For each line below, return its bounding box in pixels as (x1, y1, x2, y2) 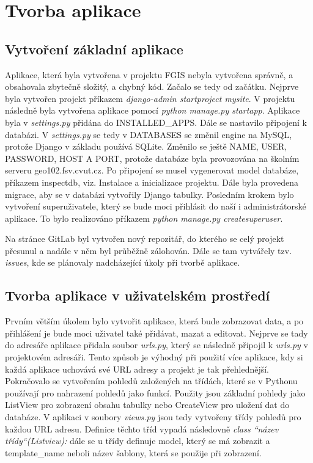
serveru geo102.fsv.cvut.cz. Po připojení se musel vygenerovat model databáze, (5, 164, 299, 177)
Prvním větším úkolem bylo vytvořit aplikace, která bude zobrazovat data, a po (5, 315, 304, 327)
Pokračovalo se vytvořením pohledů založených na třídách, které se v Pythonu (5, 374, 298, 387)
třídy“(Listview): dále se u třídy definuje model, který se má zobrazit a (5, 434, 270, 447)
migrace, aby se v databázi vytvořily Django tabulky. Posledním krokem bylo (5, 188, 294, 200)
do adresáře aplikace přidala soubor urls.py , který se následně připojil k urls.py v (5, 338, 308, 351)
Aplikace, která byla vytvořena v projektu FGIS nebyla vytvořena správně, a (5, 68, 293, 81)
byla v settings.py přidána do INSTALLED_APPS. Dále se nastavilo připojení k (5, 115, 307, 128)
